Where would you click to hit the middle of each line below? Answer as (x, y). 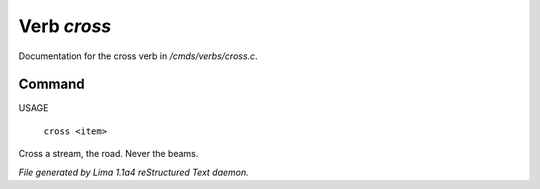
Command (51, 84)
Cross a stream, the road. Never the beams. (108, 154)
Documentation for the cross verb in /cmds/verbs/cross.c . (138, 56)
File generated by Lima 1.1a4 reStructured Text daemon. (133, 172)
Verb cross (65, 26)
